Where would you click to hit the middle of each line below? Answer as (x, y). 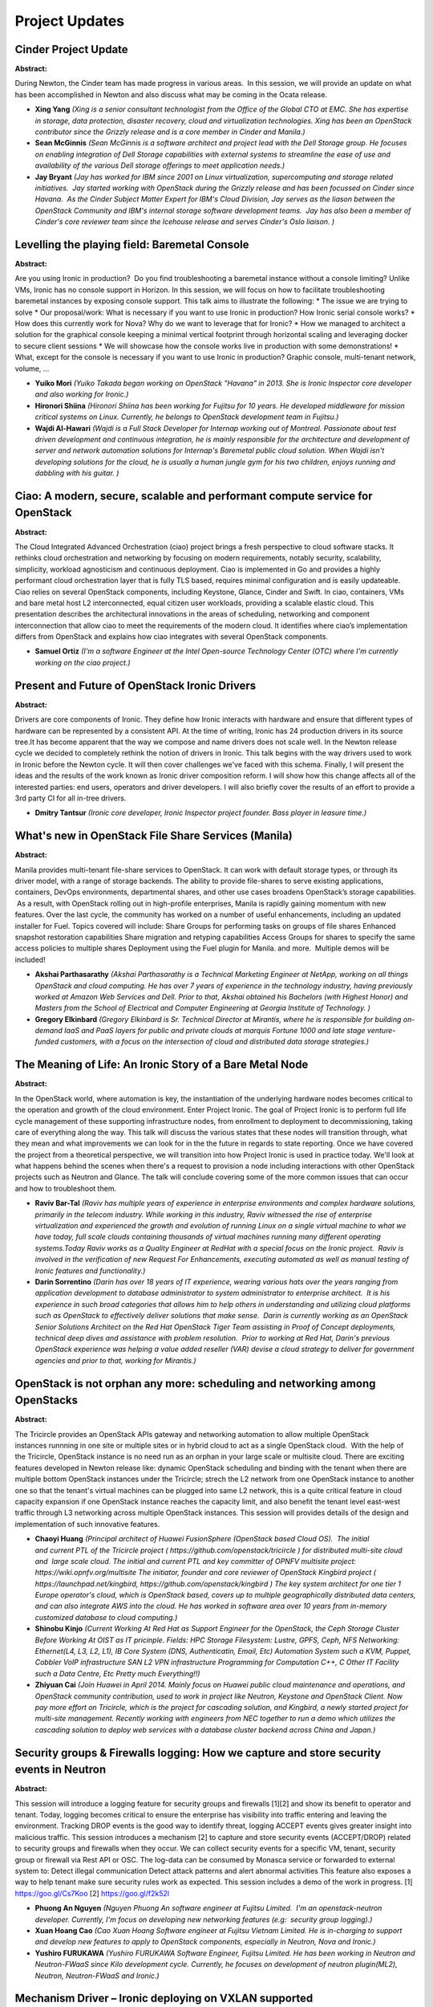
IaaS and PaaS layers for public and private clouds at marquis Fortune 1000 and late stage (215, 1031)
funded (47, 1042)
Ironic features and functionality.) (90, 1270)
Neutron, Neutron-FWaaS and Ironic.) (97, 1976)
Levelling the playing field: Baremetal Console (132, 244)
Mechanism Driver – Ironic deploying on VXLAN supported (164, 1999)
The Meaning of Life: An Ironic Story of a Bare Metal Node (162, 1065)
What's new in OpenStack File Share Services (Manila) (154, 836)
